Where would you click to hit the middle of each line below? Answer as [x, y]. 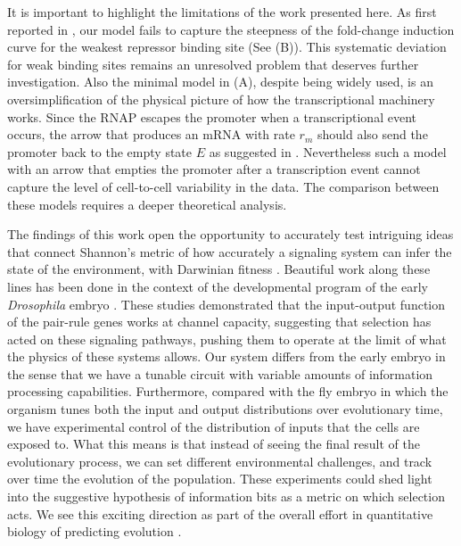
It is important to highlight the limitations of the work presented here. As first [222, 12]
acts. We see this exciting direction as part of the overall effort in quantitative [220, 513]
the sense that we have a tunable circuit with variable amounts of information [220, 373]
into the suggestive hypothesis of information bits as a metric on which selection [226, 496]
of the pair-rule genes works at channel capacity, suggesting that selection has [219, 322]
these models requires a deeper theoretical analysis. [147, 204]
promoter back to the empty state [100, 151]
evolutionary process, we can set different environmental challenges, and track [220, 461]
